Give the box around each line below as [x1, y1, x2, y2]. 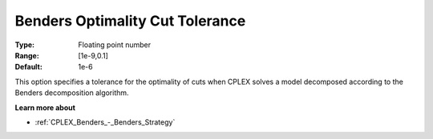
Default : [14, 62, 43, 72]
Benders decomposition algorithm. [14, 88, 129, 97]
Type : [14, 40, 35, 50]
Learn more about [14, 102, 76, 112]
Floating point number [78, 40, 152, 50]
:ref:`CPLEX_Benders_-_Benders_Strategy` [34, 117, 176, 127]
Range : [14, 50, 39, 60]
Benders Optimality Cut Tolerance [14, 12, 246, 30]
